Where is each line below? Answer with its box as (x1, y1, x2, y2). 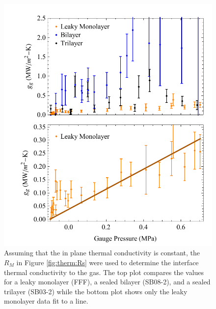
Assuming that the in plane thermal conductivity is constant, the (4, 247, 200, 258)
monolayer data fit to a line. (4, 296, 88, 306)
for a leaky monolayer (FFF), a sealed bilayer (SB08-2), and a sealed (4, 277, 211, 287)
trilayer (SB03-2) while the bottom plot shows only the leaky (4, 286, 188, 296)
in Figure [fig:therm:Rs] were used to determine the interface (16, 257, 199, 268)
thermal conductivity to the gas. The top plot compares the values (4, 267, 204, 277)
